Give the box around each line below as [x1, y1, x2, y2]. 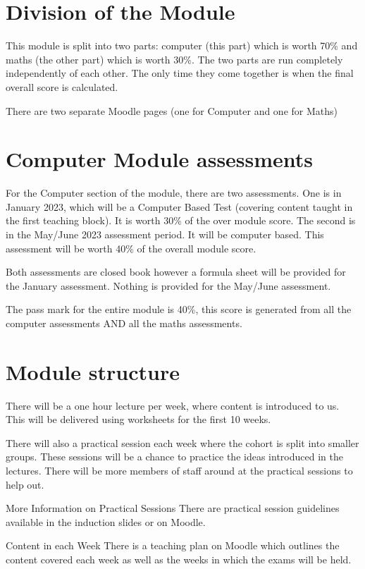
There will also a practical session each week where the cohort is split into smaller [6, 435, 359, 450]
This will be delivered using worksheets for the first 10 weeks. [6, 412, 271, 427]
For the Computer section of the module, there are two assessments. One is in [6, 185, 342, 200]
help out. [6, 477, 44, 491]
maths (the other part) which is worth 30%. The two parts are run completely [6, 51, 343, 66]
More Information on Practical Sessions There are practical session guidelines [6, 501, 340, 515]
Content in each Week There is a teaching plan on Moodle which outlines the [6, 538, 340, 553]
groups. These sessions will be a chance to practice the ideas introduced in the [6, 449, 343, 464]
